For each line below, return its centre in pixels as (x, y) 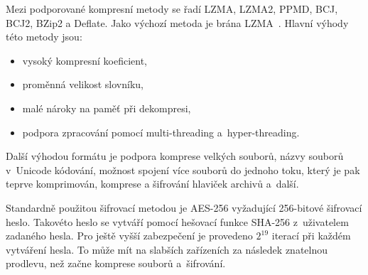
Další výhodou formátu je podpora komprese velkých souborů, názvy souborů (175, 156)
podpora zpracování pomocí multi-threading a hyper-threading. (161, 132)
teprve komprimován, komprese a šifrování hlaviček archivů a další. (152, 184)
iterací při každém (311, 236)
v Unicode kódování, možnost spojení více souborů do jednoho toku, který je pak (183, 169)
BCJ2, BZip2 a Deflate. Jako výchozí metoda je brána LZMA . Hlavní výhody (177, 22)
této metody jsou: (44, 37)
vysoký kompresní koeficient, (85, 60)
